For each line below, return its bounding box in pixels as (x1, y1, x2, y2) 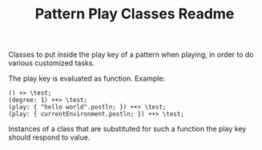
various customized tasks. (8, 58, 95, 68)
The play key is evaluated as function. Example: (8, 73, 166, 84)
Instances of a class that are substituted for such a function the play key (8, 124, 247, 134)
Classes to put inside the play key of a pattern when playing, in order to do (8, 49, 254, 60)
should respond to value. (8, 132, 91, 142)
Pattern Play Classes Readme (34, 5, 235, 23)
